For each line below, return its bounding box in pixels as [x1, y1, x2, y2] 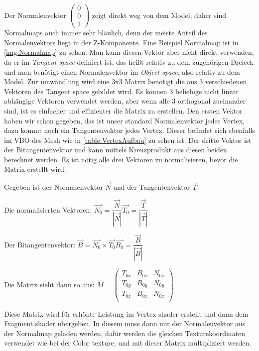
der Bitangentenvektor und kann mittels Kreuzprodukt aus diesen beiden [4, 144, 227, 155]
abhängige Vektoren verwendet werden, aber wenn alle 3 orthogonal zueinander [4, 96, 246, 106]
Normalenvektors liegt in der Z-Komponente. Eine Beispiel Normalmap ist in [4, 37, 239, 47]
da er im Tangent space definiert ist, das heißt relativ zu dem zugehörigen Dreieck [4, 56, 254, 67]
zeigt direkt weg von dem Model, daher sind [92, 9, 227, 20]
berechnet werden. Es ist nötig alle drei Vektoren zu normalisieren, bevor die [4, 154, 238, 164]
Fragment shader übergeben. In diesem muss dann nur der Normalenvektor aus [4, 318, 246, 329]
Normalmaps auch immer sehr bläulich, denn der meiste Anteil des [4, 27, 208, 38]
